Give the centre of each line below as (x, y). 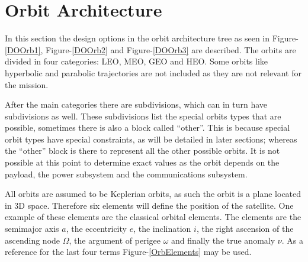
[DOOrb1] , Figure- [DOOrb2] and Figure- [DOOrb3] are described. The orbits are (150, 49)
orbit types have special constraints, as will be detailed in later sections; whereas (151, 139)
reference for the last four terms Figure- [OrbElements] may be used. (128, 252)
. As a (292, 240)
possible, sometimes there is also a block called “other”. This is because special (147, 127)
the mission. (27, 84)
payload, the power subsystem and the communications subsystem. (126, 174)
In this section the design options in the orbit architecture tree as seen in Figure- (152, 38)
